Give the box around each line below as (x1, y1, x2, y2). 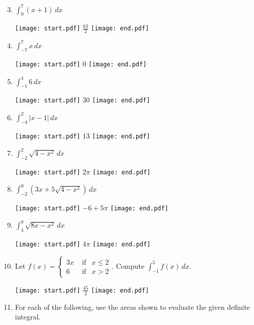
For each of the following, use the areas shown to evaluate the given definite (15, 301, 250, 312)
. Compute (111, 260, 145, 271)
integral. (15, 311, 41, 322)
